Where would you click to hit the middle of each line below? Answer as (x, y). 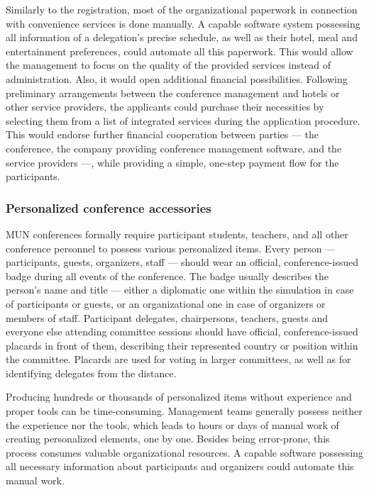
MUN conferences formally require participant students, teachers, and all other (177, 234)
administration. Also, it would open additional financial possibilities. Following (177, 78)
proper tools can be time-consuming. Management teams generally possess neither (184, 411)
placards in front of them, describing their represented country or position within (182, 345)
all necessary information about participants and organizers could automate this (180, 466)
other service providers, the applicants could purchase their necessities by (165, 107)
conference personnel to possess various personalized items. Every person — (171, 248)
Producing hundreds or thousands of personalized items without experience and (179, 397)
